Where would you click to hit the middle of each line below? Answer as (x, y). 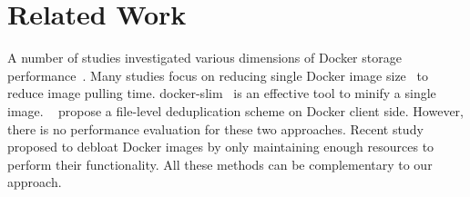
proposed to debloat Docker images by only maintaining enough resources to (221, 147)
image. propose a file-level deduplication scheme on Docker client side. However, (235, 110)
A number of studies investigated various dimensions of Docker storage (204, 58)
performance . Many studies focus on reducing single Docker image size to (218, 75)
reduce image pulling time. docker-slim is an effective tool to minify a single (222, 93)
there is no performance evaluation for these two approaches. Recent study (215, 128)
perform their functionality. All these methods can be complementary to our (220, 164)
